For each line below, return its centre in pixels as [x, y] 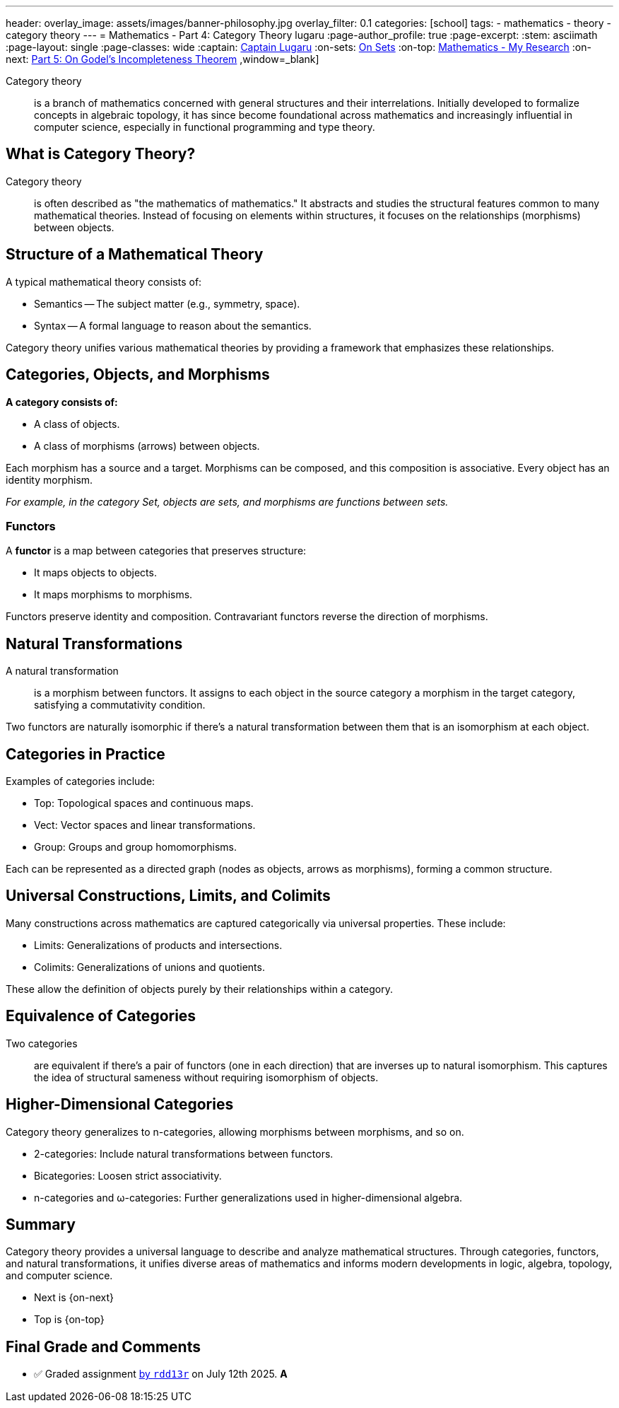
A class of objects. [77, 424]
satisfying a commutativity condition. [120, 705]
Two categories [42, 1043]
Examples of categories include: [81, 781]
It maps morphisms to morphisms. [113, 595]
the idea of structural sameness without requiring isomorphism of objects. [206, 1077]
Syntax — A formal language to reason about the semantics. [173, 325]
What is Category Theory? [101, 154]
